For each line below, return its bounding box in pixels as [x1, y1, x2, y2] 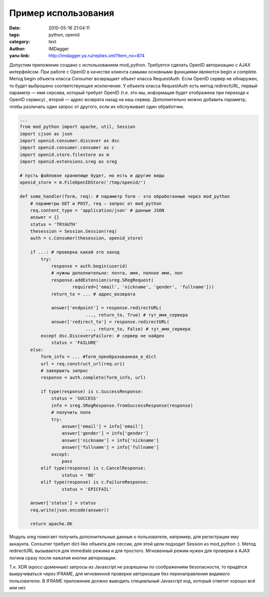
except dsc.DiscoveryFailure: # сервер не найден [40, 333, 164, 339]
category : [9, 39, 30, 45]
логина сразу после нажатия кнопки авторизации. [9, 555, 117, 561]
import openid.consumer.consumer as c [19, 145, 115, 150]
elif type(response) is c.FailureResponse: [40, 479, 149, 485]
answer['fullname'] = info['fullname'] [61, 445, 159, 450]
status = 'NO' [61, 472, 97, 478]
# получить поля [51, 410, 91, 415]
